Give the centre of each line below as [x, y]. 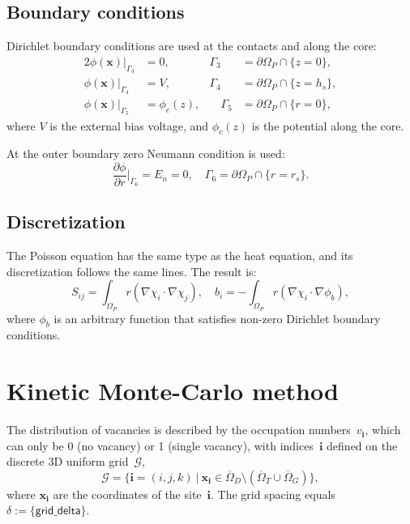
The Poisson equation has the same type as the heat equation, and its [180, 256]
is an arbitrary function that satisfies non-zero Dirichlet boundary [217, 318]
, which [383, 430]
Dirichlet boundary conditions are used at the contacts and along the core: [192, 46]
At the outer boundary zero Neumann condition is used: [146, 153]
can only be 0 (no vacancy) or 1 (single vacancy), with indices [160, 445]
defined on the [362, 445]
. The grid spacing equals [273, 494]
